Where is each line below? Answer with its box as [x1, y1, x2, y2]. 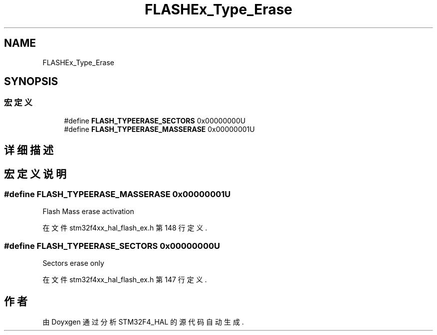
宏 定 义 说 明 [4, 167, 66, 180]
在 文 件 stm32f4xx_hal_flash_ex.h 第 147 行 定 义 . [42, 275, 207, 284]
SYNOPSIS [4, 75, 58, 88]
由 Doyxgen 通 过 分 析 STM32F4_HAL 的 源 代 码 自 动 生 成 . [42, 318, 244, 327]
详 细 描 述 [4, 144, 53, 157]
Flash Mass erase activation [42, 207, 134, 216]
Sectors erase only [42, 259, 104, 268]
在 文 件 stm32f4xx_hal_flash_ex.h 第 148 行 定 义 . [42, 223, 208, 232]
